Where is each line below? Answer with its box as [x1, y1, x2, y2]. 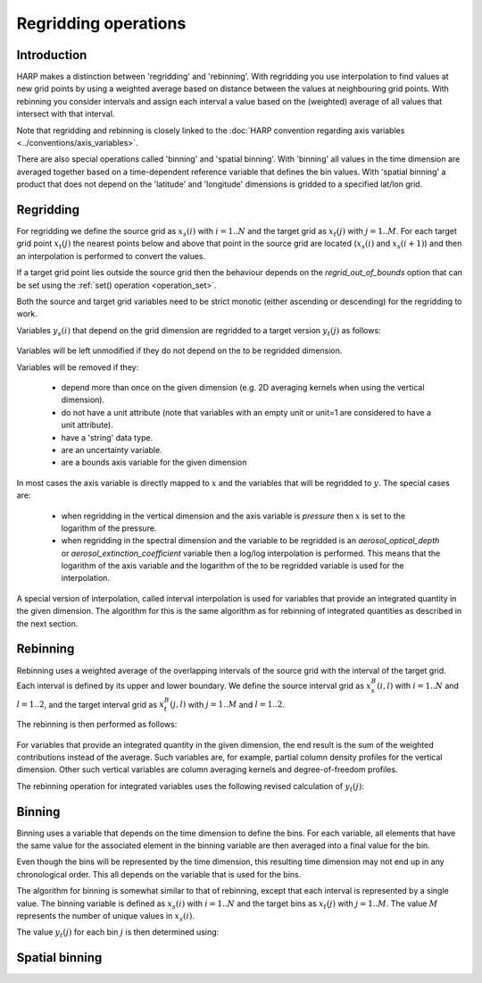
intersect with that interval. [16, 108, 115, 120]
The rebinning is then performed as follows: [16, 719, 178, 730]
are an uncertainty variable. [61, 444, 162, 455]
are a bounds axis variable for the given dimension [61, 457, 247, 468]
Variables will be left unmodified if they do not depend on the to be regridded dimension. [16, 345, 343, 357]
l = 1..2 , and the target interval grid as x [16, 699, 165, 710]
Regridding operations [16, 13, 187, 33]
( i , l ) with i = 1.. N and [376, 680, 460, 691]
